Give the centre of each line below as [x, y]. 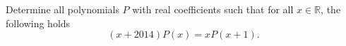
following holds [38, 23]
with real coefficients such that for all [213, 9]
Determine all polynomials [62, 9]
